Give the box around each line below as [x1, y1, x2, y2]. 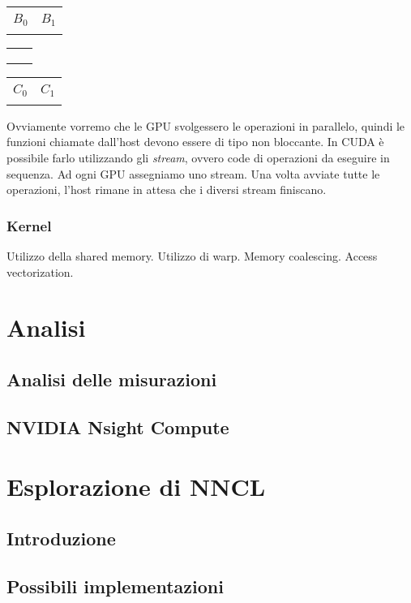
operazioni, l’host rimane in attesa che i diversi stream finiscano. [6, 181, 327, 198]
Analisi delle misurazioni [6, 367, 217, 392]
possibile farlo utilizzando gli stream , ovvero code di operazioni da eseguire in [6, 149, 390, 166]
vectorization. [6, 263, 74, 280]
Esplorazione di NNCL [6, 470, 266, 503]
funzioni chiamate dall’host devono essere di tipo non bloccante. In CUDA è [6, 133, 384, 150]
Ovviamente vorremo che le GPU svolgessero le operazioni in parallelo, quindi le [6, 117, 405, 134]
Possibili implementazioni [6, 573, 224, 598]
